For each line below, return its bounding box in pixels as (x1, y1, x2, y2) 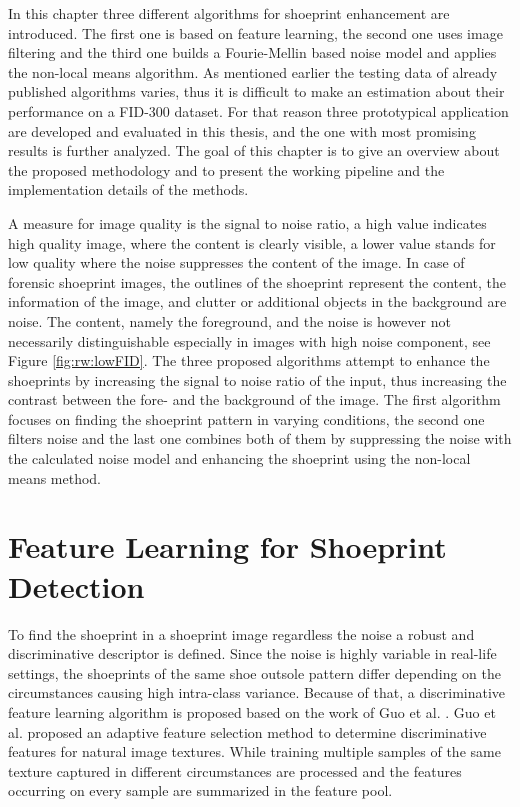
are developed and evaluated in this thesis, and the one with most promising (8, 120, 476, 141)
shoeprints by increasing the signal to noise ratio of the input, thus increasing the (8, 369, 507, 390)
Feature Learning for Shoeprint (8, 526, 447, 567)
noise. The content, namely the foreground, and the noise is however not (8, 310, 451, 331)
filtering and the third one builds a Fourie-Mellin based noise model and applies (8, 42, 497, 63)
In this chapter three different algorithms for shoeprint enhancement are (8, 3, 450, 23)
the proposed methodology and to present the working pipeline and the (8, 159, 445, 180)
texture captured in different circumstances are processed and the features (8, 760, 462, 781)
